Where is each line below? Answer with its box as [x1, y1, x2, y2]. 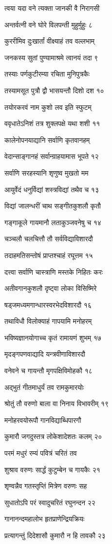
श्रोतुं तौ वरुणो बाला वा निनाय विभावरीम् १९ [4, 398, 109, 409]
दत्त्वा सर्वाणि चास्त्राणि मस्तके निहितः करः [4, 266, 103, 277]
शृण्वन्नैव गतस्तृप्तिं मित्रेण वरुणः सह [4, 481, 87, 491]
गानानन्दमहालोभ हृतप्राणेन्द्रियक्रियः [4, 514, 85, 524]
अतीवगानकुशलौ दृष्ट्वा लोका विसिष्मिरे [4, 283, 97, 293]
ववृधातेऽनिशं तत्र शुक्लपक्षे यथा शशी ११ [4, 118, 100, 129]
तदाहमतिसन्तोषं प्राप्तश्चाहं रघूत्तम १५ [4, 250, 93, 260]
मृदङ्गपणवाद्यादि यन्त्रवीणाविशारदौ [4, 349, 86, 359]
